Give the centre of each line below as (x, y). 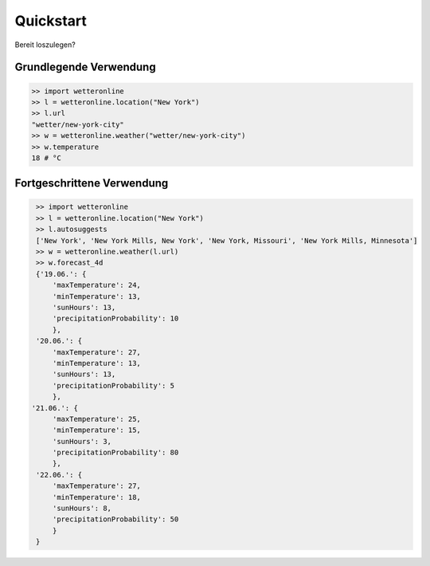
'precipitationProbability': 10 (115, 318)
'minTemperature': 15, (96, 430)
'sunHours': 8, (82, 509)
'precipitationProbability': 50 (115, 519)
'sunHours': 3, (82, 441)
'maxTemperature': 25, (96, 419)
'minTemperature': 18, (96, 497)
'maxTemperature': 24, (96, 285)
